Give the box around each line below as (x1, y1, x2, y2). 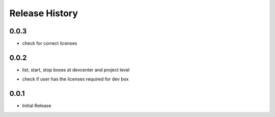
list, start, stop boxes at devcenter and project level (22, 66, 130, 73)
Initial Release (22, 103, 51, 109)
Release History (9, 8, 78, 19)
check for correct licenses (22, 41, 77, 47)
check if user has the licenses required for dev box (22, 76, 129, 82)
